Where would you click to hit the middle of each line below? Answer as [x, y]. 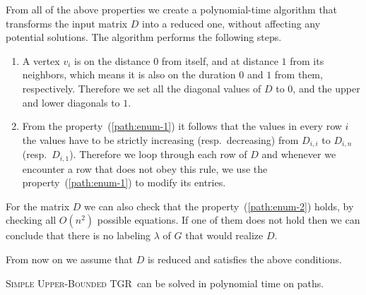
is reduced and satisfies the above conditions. [244, 259]
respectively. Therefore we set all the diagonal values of [142, 88]
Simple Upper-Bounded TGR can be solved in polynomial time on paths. [165, 283]
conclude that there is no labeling [78, 235]
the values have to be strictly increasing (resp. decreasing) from [160, 139]
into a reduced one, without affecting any [231, 23]
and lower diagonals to [71, 102]
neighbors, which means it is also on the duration [129, 74]
